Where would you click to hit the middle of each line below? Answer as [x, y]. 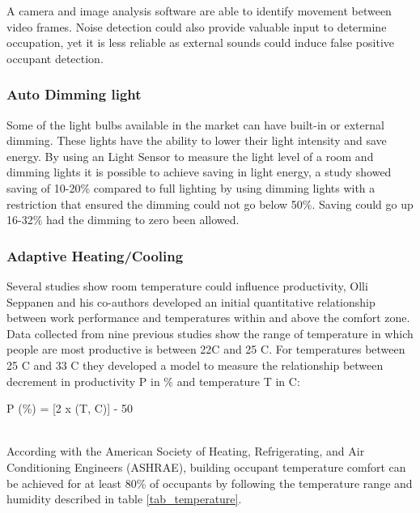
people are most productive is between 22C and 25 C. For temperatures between [206, 349]
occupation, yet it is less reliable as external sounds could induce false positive [201, 42]
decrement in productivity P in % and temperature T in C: [153, 381]
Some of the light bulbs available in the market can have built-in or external [195, 124]
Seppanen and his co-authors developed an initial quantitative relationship [191, 301]
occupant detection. [55, 58]
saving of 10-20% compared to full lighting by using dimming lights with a [191, 187]
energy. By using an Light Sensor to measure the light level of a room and [190, 156]
